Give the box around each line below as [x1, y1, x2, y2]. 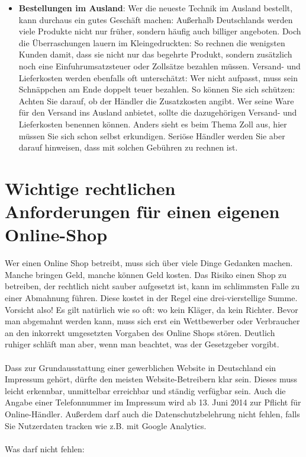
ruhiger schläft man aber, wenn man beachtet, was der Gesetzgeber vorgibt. [5, 338, 279, 350]
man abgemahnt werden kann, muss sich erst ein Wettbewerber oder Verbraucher [5, 315, 300, 327]
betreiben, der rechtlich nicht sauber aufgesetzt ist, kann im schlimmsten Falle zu [5, 280, 300, 292]
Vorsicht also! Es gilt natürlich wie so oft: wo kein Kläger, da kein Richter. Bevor [5, 303, 298, 315]
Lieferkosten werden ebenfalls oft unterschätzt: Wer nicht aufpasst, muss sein [18, 71, 298, 84]
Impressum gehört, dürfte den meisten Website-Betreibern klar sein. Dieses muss [5, 373, 297, 385]
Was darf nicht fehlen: [5, 442, 85, 455]
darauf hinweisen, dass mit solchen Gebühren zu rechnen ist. [18, 141, 238, 154]
